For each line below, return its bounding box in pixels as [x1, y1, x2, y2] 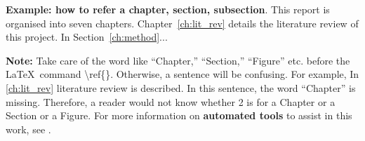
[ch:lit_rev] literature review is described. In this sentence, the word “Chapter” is [6, 80, 356, 95]
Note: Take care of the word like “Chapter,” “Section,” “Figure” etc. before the [6, 53, 350, 67]
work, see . [6, 121, 51, 136]
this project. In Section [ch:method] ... [6, 29, 168, 44]
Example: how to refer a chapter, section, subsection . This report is [6, 2, 330, 16]
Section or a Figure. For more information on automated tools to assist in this [6, 108, 352, 123]
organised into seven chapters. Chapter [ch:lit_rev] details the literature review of [6, 15, 359, 30]
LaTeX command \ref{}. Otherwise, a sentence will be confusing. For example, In [6, 67, 359, 81]
